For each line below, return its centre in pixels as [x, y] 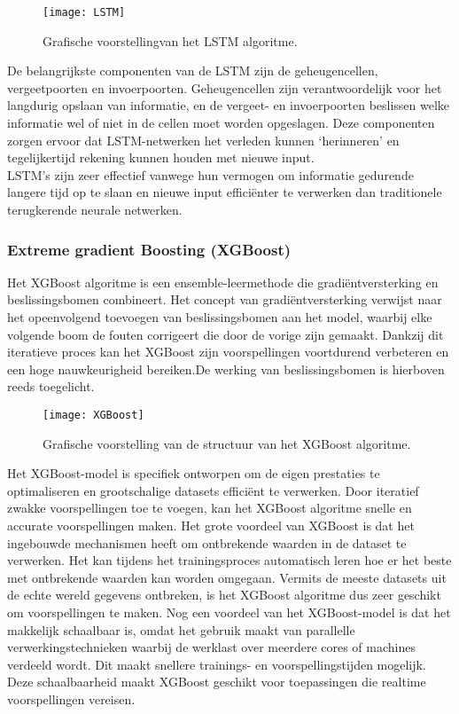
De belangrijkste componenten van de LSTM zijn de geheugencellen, [193, 71]
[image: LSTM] [84, 12]
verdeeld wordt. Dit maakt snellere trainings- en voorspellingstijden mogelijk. [217, 664]
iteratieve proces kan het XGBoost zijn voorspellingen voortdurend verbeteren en [228, 352]
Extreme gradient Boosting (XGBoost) [149, 249]
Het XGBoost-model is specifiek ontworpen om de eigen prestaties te [194, 473]
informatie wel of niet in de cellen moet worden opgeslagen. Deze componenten [221, 123]
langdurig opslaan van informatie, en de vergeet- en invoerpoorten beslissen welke [229, 105]
